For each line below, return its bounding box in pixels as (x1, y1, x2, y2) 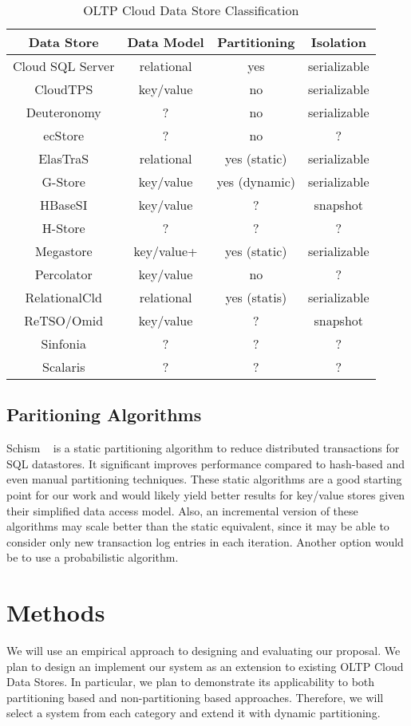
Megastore (34, 242, 93, 260)
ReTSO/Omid (24, 311, 104, 329)
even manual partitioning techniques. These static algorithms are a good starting (6, 471, 402, 487)
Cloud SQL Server (13, 57, 115, 75)
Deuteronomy (26, 103, 101, 121)
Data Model (127, 33, 204, 51)
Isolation (310, 33, 366, 51)
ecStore (43, 126, 85, 144)
